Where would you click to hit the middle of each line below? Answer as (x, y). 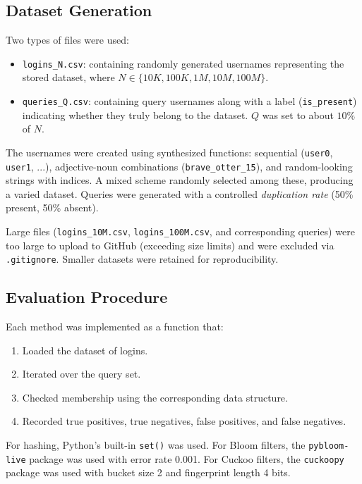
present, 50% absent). (52, 207)
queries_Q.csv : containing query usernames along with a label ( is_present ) (189, 101)
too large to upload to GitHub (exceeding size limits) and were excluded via (170, 245)
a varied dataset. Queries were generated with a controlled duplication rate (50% (180, 193)
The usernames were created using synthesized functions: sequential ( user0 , (169, 152)
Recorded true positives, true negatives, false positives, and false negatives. (184, 421)
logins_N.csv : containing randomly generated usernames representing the (183, 63)
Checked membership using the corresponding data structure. (155, 397)
